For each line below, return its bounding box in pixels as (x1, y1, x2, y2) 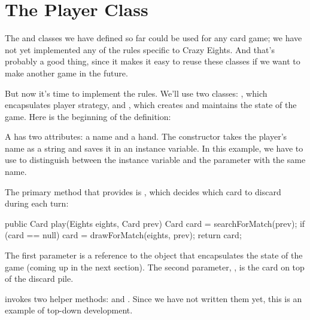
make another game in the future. (5, 66, 128, 79)
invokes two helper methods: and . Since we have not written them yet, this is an (5, 292, 302, 304)
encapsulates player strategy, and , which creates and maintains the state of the (5, 99, 297, 111)
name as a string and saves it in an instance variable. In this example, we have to (5, 141, 303, 154)
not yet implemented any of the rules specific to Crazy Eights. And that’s (5, 43, 275, 56)
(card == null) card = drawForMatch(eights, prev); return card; (5, 229, 242, 241)
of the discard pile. (5, 272, 74, 285)
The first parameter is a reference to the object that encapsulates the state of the (5, 249, 303, 261)
